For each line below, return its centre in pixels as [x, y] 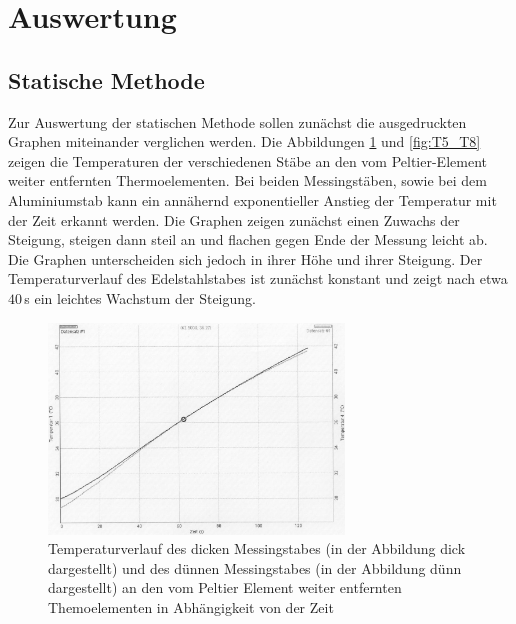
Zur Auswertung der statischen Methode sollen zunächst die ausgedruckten [237, 121]
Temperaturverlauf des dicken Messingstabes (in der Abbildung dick [257, 548]
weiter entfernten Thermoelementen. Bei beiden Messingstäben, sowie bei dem [247, 180]
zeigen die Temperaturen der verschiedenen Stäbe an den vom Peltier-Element [247, 160]
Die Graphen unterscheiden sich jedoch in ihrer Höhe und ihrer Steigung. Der [245, 258]
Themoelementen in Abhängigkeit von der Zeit [191, 606]
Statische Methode [106, 79]
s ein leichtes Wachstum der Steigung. [140, 297]
